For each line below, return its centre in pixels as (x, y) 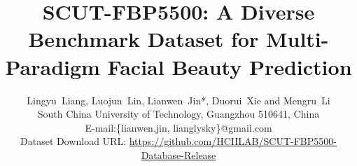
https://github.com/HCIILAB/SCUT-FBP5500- (233, 141)
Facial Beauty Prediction (230, 66)
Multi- (297, 39)
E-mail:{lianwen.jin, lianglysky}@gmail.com (178, 127)
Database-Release (178, 154)
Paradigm (52, 66)
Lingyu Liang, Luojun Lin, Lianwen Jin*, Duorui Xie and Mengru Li (178, 100)
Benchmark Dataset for (143, 39)
